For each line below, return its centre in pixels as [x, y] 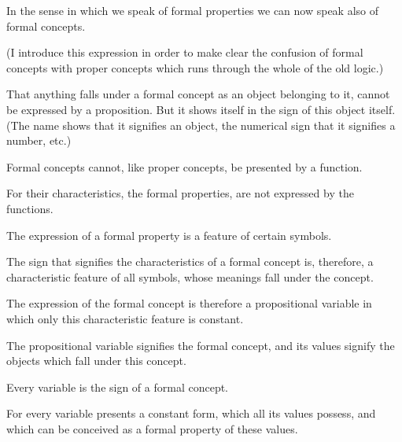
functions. [30, 208]
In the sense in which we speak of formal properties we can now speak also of [193, 10]
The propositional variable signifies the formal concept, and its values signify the [201, 345]
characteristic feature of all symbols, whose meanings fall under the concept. [190, 276]
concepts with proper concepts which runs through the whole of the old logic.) [195, 67]
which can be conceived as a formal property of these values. [152, 428]
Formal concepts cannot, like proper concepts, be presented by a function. [184, 166]
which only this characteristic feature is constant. [125, 318]
